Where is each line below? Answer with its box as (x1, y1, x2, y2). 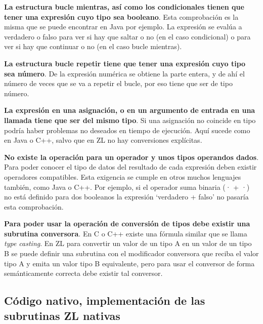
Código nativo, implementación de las (4, 293, 205, 308)
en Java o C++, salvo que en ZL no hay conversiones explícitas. (4, 135, 202, 145)
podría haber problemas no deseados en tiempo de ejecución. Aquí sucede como (4, 125, 250, 135)
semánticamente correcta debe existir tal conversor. (4, 268, 163, 278)
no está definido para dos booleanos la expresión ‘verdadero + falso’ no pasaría (4, 191, 249, 202)
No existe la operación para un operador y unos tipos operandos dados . (4, 151, 259, 162)
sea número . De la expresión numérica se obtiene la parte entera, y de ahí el (4, 68, 245, 78)
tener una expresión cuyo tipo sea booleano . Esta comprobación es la (4, 11, 239, 22)
